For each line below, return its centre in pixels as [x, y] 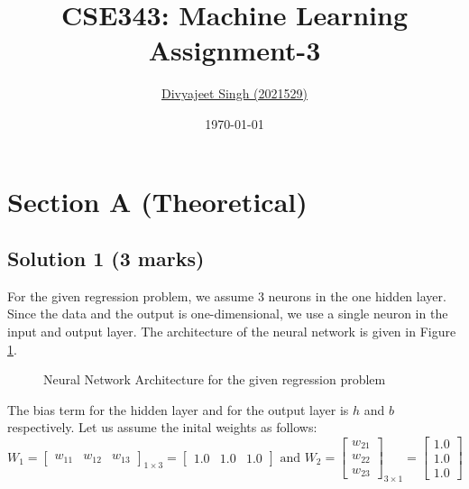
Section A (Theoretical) [157, 201]
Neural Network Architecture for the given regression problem [215, 379]
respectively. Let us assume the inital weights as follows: [162, 427]
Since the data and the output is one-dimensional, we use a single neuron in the [228, 314]
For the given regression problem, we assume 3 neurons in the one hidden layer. [227, 295]
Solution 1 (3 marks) [106, 258]
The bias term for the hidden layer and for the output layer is [178, 409]
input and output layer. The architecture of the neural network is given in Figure [232, 332]
